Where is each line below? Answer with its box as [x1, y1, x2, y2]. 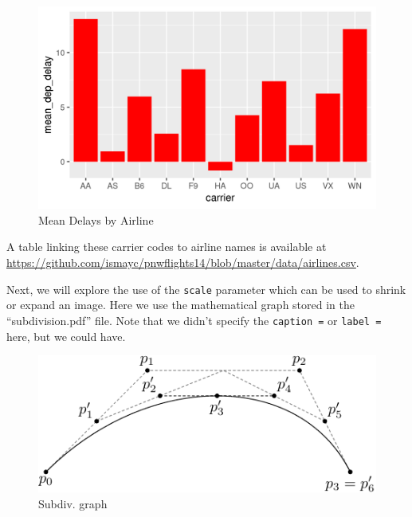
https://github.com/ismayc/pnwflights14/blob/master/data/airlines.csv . [6, 254, 359, 271]
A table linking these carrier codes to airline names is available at [6, 238, 327, 255]
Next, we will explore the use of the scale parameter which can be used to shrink [6, 280, 406, 297]
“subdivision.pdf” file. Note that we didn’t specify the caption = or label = [6, 311, 382, 328]
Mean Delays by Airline [38, 211, 154, 228]
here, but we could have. [6, 327, 126, 344]
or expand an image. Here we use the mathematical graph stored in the [6, 296, 355, 313]
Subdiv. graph [38, 495, 108, 511]
